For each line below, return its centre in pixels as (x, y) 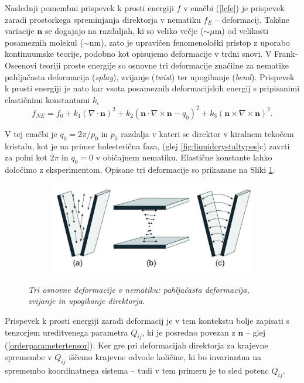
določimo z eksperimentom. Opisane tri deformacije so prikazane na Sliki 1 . (140, 170)
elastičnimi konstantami (47, 99)
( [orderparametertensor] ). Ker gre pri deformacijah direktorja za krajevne (136, 345)
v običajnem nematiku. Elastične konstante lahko (184, 157)
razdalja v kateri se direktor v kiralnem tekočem (207, 133)
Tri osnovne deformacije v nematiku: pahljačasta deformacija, (139, 289)
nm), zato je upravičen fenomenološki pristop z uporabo (189, 42)
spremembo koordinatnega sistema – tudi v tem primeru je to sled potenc (137, 370)
